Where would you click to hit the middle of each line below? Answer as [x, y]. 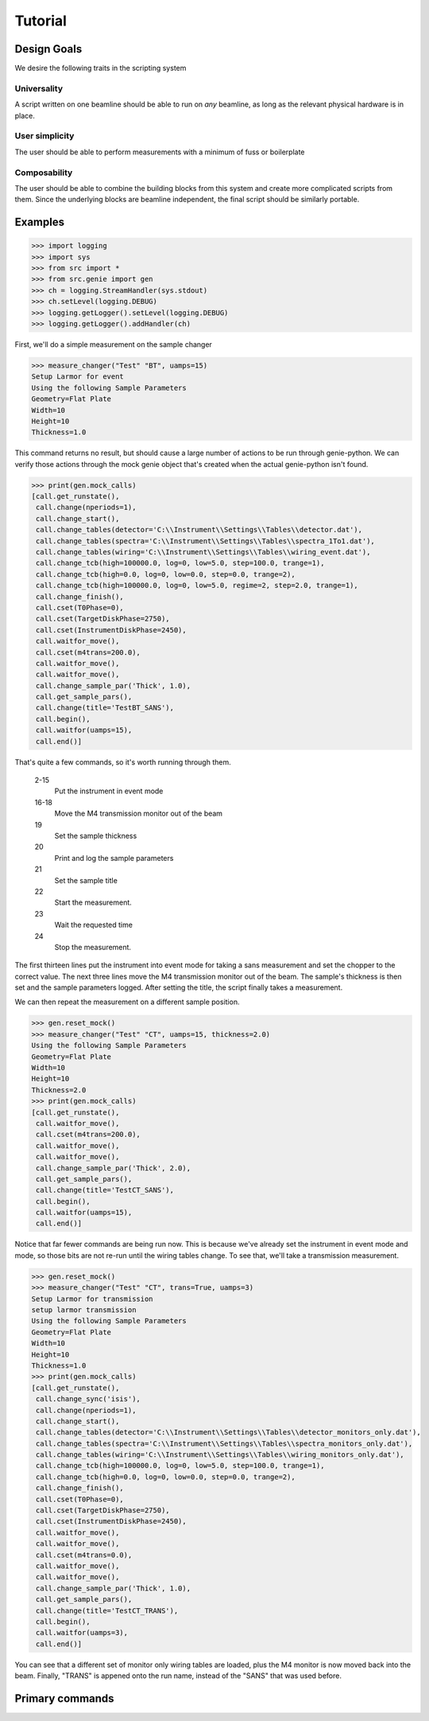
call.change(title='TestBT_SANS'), [105, 708]
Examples [40, 222]
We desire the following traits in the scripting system [100, 68]
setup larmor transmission [84, 1310]
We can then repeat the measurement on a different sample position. [127, 1002]
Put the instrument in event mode [109, 791]
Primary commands [64, 1698]
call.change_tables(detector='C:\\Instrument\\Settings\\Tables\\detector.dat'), [199, 530]
